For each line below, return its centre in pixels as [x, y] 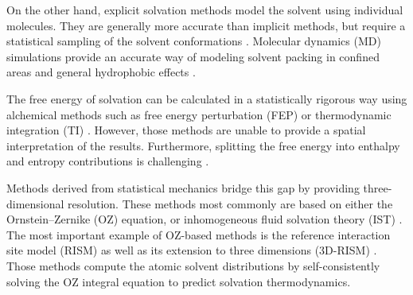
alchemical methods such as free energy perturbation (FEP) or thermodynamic [199, 114]
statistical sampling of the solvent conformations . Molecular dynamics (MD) [194, 41]
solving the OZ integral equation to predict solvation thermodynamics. [179, 281]
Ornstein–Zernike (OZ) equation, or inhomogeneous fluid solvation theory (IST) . [205, 219]
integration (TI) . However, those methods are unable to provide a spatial [186, 130]
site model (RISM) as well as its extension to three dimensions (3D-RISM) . [192, 250]
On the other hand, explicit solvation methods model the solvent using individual [205, 10]
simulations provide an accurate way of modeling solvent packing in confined [193, 56]
